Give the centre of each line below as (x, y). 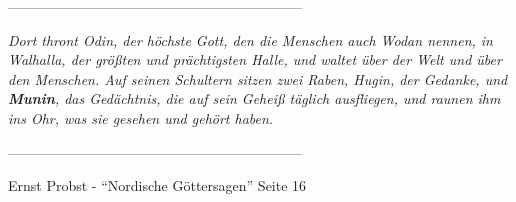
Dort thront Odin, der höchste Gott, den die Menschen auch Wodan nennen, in (250, 39)
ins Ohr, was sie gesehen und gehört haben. (141, 117)
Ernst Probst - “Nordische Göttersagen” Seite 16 (157, 185)
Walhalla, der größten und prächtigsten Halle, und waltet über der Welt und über (255, 59)
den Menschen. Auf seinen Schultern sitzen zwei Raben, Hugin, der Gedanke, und (258, 78)
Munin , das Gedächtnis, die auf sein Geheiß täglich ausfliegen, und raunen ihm (254, 98)
